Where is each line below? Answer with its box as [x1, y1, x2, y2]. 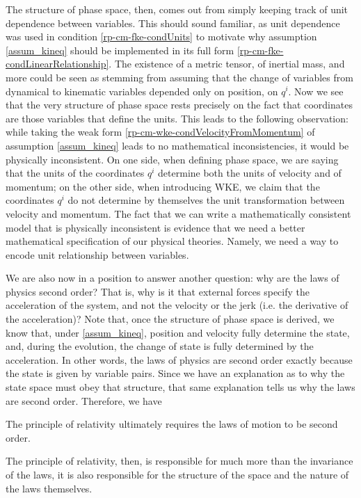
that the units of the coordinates [6, 166, 145, 180]
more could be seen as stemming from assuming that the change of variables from [6, 70, 353, 84]
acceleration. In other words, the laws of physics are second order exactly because [6, 352, 353, 367]
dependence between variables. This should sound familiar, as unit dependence [6, 15, 340, 30]
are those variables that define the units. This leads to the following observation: [6, 111, 348, 125]
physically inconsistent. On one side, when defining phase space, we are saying [6, 152, 339, 166]
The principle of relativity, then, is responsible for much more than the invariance [6, 453, 353, 468]
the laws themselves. [6, 481, 93, 495]
